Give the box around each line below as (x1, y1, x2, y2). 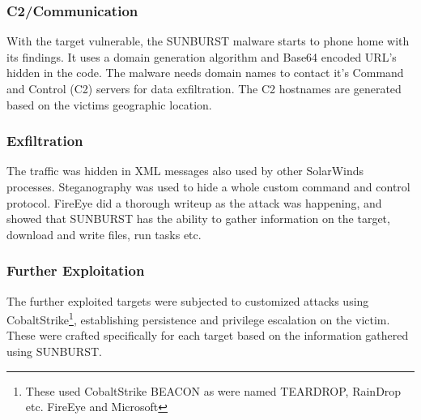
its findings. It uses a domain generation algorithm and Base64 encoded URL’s (6, 48, 397, 65)
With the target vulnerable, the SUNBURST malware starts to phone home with (6, 32, 410, 49)
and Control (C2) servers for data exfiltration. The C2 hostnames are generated (6, 80, 402, 96)
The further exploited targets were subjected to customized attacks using (6, 292, 369, 309)
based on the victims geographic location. (6, 96, 212, 113)
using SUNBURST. (6, 343, 102, 360)
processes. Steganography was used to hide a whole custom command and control (6, 178, 410, 195)
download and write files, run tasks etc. (6, 225, 202, 242)
